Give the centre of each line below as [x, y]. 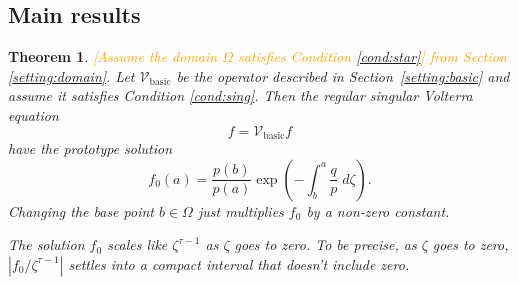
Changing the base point [81, 210]
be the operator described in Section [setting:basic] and [343, 75]
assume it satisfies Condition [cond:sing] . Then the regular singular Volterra [240, 95]
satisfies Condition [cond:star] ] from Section [372, 56]
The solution [46, 244]
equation [33, 114]
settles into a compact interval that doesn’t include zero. [239, 263]
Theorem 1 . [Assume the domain [113, 56]
